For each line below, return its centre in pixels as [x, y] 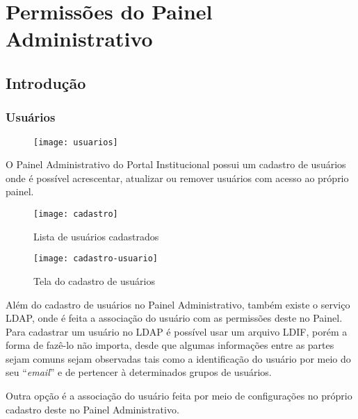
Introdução [46, 82]
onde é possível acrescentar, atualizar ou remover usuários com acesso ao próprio [177, 178]
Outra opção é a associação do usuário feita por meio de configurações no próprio [179, 396]
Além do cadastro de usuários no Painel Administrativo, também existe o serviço [178, 304]
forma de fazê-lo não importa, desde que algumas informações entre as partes [170, 345]
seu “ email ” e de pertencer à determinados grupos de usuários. [139, 372]
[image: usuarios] [76, 142]
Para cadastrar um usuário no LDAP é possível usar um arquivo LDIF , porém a [177, 331]
